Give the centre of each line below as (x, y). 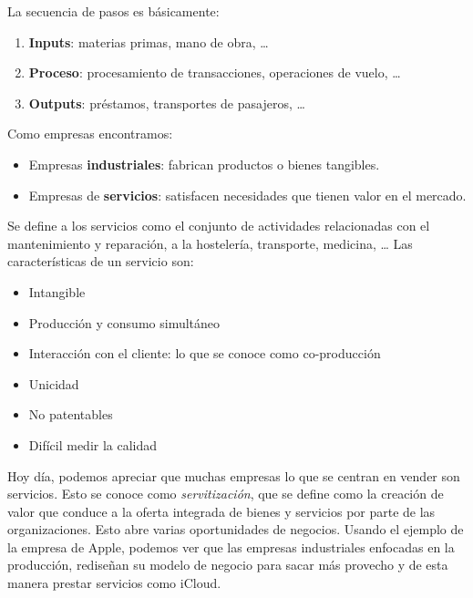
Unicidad (54, 383)
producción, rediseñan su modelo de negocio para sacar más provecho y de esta (228, 565)
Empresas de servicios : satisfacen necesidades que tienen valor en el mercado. (247, 195)
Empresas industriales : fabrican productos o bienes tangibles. (204, 164)
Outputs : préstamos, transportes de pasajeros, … (167, 103)
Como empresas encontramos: (90, 134)
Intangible (57, 291)
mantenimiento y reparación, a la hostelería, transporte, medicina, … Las (210, 243)
